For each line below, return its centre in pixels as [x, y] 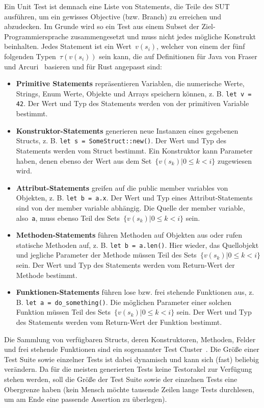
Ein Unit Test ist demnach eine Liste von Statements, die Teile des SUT [117, 6]
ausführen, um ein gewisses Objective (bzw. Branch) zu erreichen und [113, 16]
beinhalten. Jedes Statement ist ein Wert [68, 46]
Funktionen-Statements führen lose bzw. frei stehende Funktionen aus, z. [135, 292]
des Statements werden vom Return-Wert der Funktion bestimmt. [119, 322]
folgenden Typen [30, 56]
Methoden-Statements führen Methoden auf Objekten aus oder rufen [129, 235]
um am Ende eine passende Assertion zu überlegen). [86, 399]
